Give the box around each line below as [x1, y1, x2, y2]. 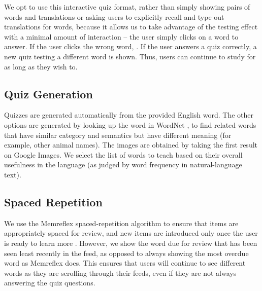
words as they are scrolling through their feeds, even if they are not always [4, 267, 237, 278]
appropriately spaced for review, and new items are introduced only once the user [4, 228, 258, 238]
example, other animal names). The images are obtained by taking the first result [4, 139, 257, 150]
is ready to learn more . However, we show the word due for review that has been [4, 237, 257, 248]
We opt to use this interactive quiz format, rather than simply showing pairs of [4, 2, 250, 12]
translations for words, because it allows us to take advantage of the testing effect [4, 21, 258, 32]
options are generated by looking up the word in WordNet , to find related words [4, 119, 256, 130]
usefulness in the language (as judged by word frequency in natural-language [4, 159, 242, 170]
